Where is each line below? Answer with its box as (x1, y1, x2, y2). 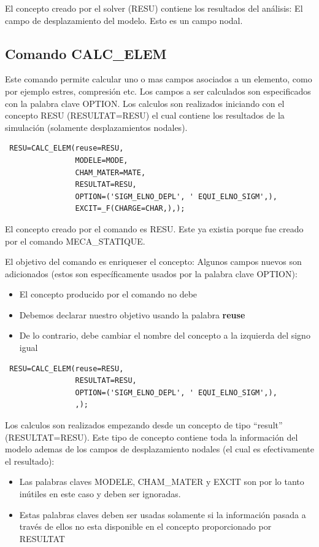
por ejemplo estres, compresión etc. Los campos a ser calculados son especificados (5, 84, 311, 97)
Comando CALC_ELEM (5, 44, 167, 63)
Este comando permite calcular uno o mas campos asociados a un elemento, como (5, 73, 312, 85)
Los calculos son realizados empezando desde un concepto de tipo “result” (5, 419, 283, 431)
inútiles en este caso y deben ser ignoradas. (19, 487, 181, 500)
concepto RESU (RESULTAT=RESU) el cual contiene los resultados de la (5, 109, 285, 122)
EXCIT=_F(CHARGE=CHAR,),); (75, 204, 185, 213)
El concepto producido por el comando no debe (19, 288, 198, 301)
